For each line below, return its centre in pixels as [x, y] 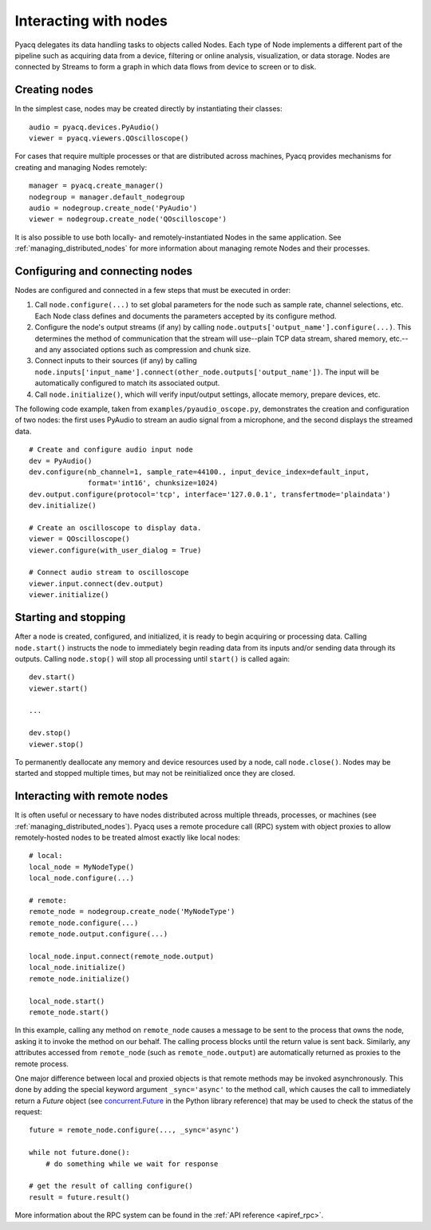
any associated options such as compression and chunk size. [150, 350]
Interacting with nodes [91, 21]
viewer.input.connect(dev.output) [96, 583]
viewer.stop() [56, 744]
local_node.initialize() [77, 967]
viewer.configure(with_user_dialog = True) [115, 550]
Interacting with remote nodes [91, 796]
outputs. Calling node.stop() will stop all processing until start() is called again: [152, 659]
